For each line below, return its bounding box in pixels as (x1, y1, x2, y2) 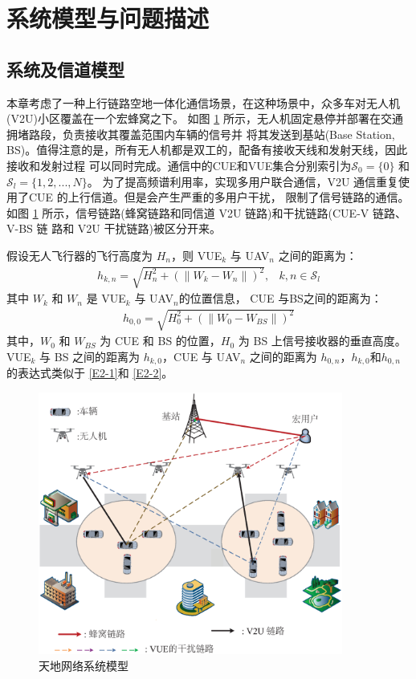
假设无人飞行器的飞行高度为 (6, 246, 153, 263)
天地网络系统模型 (39, 657, 128, 673)
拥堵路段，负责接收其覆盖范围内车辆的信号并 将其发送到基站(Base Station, (6, 125, 395, 142)
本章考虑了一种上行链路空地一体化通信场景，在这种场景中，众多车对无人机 (6, 94, 400, 111)
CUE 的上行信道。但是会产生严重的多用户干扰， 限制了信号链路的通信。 (28, 189, 410, 205)
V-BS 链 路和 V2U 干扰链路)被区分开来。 (6, 220, 221, 237)
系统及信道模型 (6, 56, 124, 81)
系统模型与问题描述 (6, 2, 210, 35)
